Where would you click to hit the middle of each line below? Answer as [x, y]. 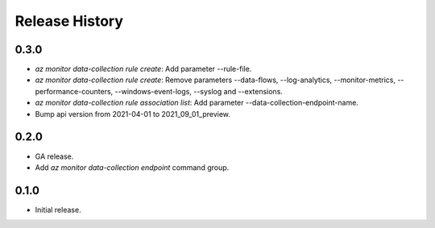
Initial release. [58, 209]
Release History [69, 21]
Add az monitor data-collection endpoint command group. [132, 167]
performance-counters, [74, 91]
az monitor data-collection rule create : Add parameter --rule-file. [143, 69]
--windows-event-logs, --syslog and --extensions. [199, 91]
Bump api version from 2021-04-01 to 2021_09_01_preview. [133, 114]
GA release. [54, 156]
